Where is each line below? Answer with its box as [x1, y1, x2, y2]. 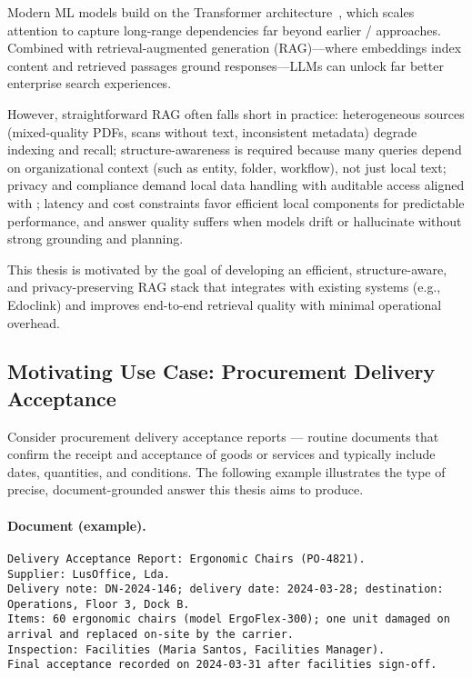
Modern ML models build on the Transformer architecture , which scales [7, 3, 415, 21]
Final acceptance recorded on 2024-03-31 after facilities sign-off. [7, 658, 437, 672]
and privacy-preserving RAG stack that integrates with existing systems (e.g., [7, 277, 441, 296]
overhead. [7, 313, 60, 332]
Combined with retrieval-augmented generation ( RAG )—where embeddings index [7, 38, 462, 57]
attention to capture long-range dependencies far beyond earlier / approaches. [7, 20, 441, 39]
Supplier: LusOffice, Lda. [7, 567, 170, 581]
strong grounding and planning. [7, 229, 184, 248]
